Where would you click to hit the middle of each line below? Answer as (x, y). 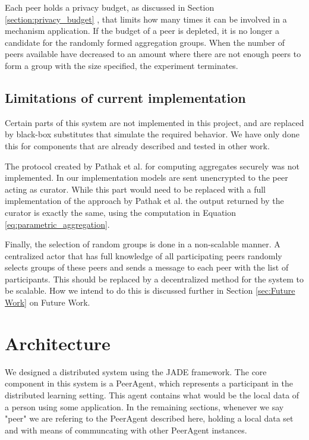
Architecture (58, 343)
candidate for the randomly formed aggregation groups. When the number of (145, 42)
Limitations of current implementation (125, 97)
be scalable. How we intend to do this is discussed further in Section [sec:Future (150, 290)
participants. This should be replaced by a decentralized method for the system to (154, 279)
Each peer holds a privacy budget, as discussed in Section (110, 7)
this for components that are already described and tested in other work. (137, 145)
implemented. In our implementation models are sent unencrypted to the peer (146, 177)
